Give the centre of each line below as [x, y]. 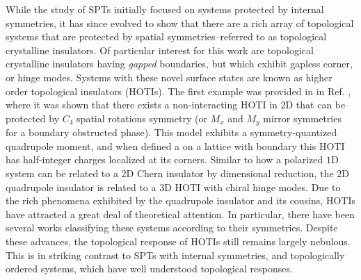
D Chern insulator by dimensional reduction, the [230, 173]
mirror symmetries [302, 118]
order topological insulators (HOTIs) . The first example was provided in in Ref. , [178, 91]
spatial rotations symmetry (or [142, 118]
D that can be [315, 105]
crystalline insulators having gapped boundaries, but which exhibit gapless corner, [179, 64]
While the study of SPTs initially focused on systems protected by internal [165, 9]
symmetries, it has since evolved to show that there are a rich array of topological [180, 23]
